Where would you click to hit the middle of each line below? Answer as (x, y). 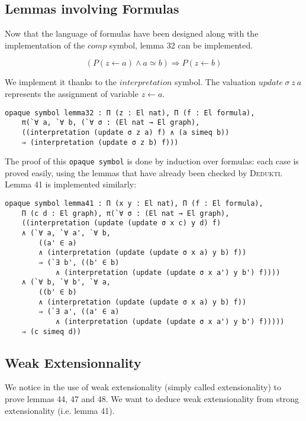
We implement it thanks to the (61, 82)
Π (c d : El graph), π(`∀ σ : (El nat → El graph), (125, 213)
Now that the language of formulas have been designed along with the (132, 33)
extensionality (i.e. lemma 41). (60, 410)
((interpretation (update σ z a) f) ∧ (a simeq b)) (125, 132)
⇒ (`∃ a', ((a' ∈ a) (79, 312)
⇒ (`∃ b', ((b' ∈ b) (79, 262)
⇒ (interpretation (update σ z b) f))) (100, 142)
